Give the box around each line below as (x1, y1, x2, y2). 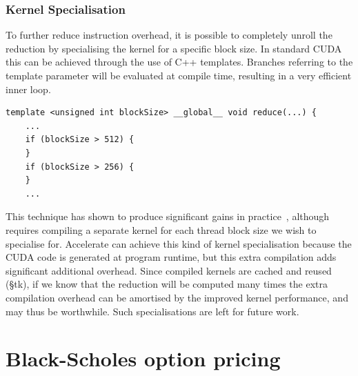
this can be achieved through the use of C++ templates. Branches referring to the (6, 55, 353, 69)
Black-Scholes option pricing (6, 344, 281, 373)
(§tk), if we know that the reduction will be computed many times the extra (6, 277, 328, 291)
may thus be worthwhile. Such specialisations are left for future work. (6, 304, 299, 318)
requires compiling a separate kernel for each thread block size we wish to (6, 222, 317, 237)
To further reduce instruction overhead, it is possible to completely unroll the (6, 28, 332, 42)
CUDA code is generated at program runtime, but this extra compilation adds (6, 250, 337, 264)
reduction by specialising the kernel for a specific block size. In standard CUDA (6, 41, 342, 55)
